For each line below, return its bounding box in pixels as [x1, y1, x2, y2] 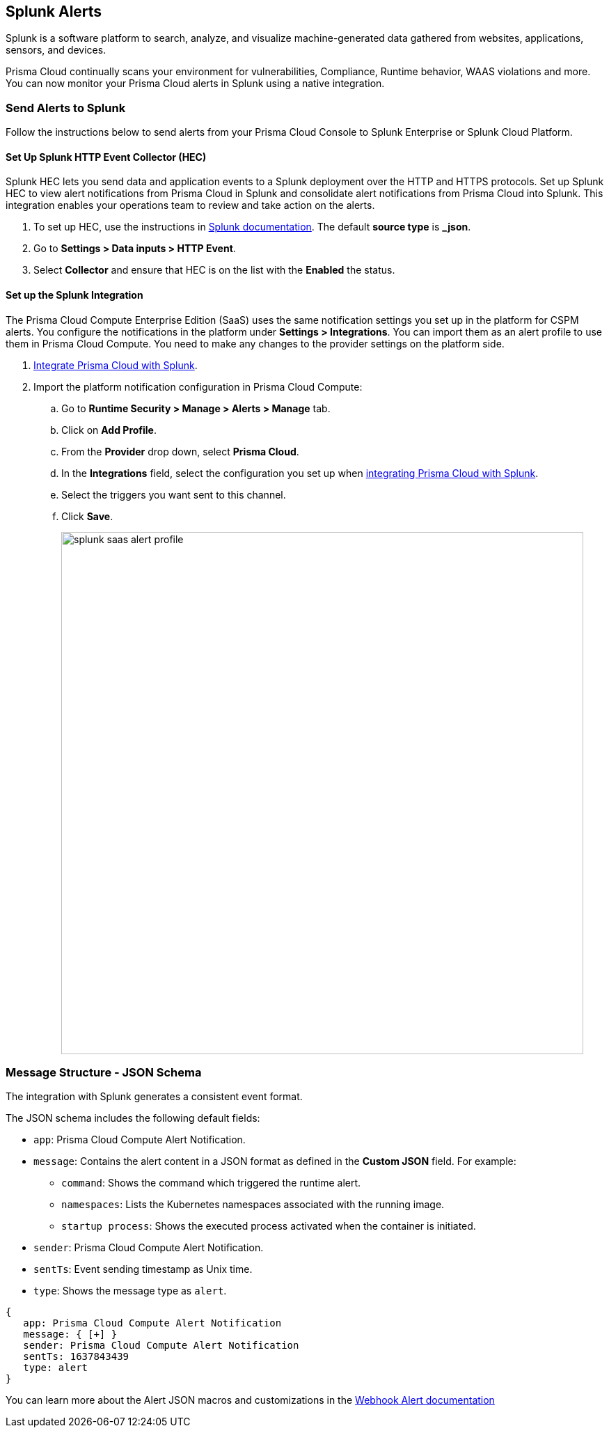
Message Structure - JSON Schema [6, 1065, 202, 1079]
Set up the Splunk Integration [6, 289, 143, 301]
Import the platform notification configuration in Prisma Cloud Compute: [33, 380, 363, 393]
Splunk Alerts [6, 3, 102, 20]
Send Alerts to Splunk [6, 100, 126, 115]
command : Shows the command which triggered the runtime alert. [61, 1177, 361, 1189]
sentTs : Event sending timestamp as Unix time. [33, 1263, 253, 1276]
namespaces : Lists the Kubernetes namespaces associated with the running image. [61, 1198, 445, 1211]
